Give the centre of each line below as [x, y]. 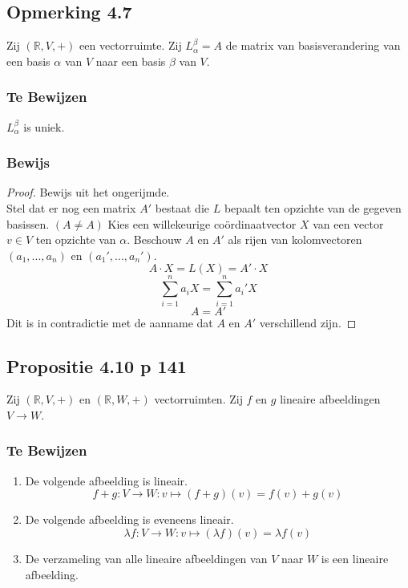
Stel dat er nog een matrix [71, 208]
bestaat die [182, 208]
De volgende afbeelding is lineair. [106, 480]
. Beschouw [154, 239]
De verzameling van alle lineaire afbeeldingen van [146, 558]
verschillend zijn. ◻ [308, 322]
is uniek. [44, 126]
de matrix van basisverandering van [313, 45]
